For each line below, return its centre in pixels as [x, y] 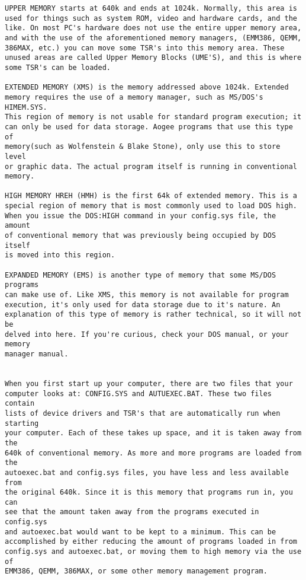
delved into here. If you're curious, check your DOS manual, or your [147, 334]
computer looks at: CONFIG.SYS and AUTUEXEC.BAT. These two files [138, 393]
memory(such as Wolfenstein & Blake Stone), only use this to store [143, 147]
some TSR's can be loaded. [58, 67]
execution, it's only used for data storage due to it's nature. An [143, 305]
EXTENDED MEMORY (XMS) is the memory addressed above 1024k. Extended [147, 87]
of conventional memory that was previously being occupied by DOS [141, 236]
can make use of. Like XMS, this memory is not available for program [147, 295]
